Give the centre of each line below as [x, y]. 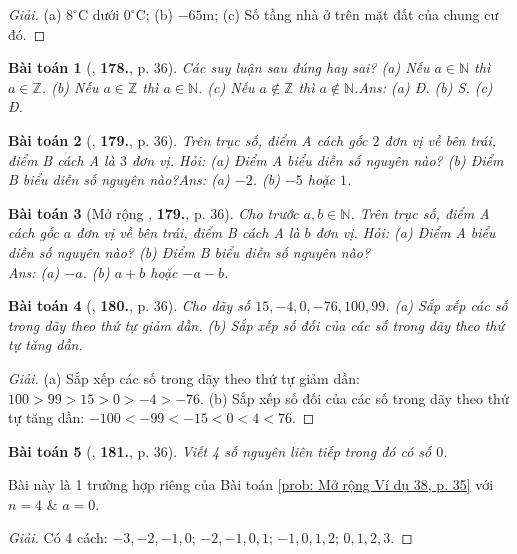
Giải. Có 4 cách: [58, 537]
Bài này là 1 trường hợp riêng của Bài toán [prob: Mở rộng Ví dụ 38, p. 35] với [251, 484]
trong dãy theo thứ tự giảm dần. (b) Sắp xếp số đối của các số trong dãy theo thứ [256, 324]
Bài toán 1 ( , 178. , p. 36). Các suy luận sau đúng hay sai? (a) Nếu [219, 67]
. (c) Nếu [226, 86]
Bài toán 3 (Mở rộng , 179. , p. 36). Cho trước [153, 212]
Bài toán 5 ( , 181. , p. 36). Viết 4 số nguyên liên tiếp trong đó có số [220, 450]
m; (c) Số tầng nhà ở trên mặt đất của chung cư [350, 14]
